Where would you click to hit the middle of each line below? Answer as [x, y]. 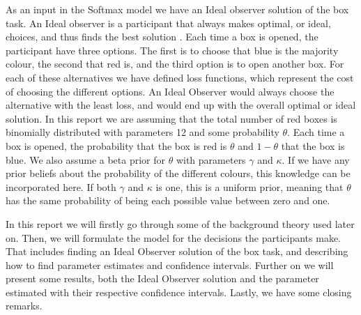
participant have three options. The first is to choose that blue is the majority [172, 50]
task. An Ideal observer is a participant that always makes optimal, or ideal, [168, 23]
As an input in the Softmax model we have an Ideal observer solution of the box [177, 9]
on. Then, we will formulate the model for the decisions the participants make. [173, 237]
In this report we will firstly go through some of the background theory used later [180, 223]
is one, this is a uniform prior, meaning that [249, 186]
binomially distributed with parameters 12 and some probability [143, 132]
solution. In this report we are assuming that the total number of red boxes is [171, 118]
